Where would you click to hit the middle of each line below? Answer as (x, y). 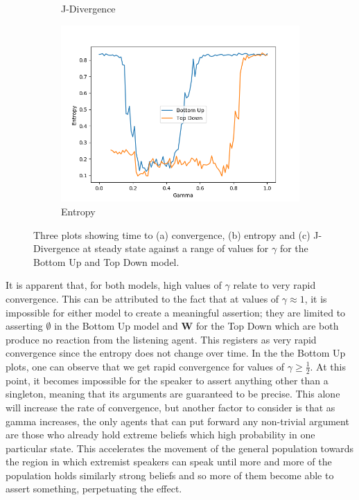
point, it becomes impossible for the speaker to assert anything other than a (167, 380)
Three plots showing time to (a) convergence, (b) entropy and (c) (172, 234)
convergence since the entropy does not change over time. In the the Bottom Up (176, 353)
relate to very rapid (274, 285)
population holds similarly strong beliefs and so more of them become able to (170, 475)
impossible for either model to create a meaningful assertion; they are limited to (176, 312)
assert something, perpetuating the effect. (94, 489)
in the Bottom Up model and (116, 326)
